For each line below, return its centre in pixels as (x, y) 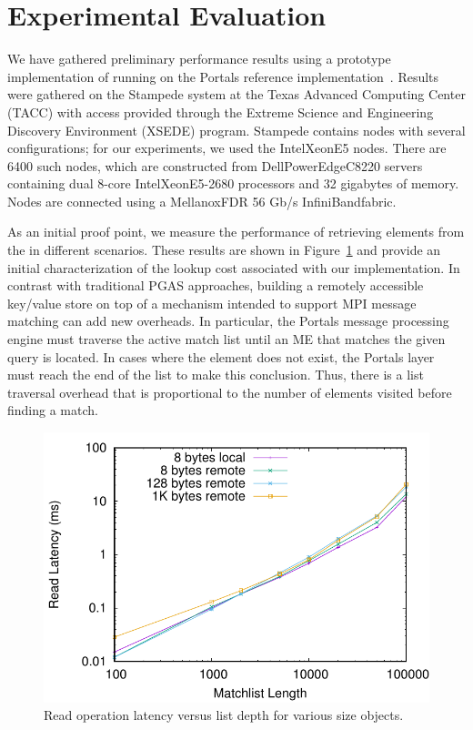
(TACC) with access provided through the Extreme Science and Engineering (221, 112)
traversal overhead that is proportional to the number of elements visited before (230, 392)
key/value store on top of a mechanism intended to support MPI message (212, 303)
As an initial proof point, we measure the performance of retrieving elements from (236, 232)
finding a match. (53, 410)
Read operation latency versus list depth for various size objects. (224, 715)
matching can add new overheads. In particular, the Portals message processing (228, 321)
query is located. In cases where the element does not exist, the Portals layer (221, 356)
